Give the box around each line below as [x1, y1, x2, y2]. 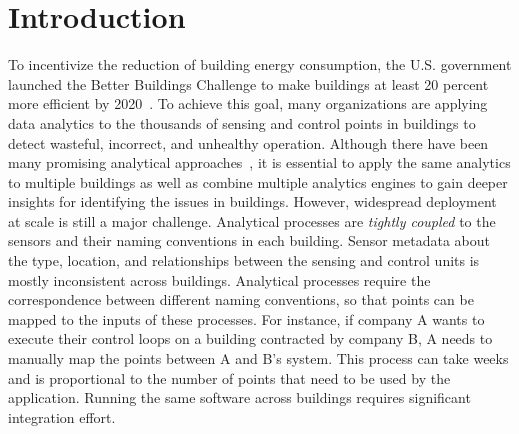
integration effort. [8, 406, 116, 427]
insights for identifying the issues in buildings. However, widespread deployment [8, 191, 497, 212]
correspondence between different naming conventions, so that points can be [8, 289, 474, 310]
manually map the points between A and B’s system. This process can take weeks [8, 348, 509, 369]
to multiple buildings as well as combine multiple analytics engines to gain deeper [8, 171, 508, 192]
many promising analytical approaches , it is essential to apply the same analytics [8, 152, 511, 173]
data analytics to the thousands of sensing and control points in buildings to [8, 112, 476, 133]
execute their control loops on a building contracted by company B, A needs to [8, 328, 493, 349]
